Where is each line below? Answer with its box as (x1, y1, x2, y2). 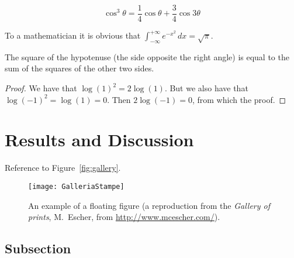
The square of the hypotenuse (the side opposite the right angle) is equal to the (5, 50, 289, 63)
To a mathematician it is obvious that (5, 29, 141, 42)
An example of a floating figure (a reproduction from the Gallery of (28, 199, 270, 211)
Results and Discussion (5, 128, 194, 152)
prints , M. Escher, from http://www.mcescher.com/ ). (28, 211, 220, 223)
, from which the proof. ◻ (192, 93, 286, 105)
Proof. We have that (5, 82, 77, 94)
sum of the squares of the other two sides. (5, 62, 154, 74)
